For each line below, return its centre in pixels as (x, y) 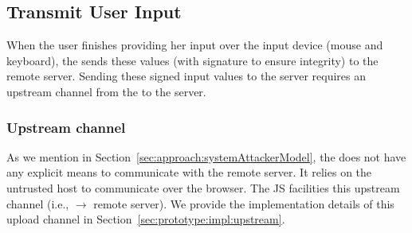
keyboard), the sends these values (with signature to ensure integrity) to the (192, 60)
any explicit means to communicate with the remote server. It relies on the (189, 172)
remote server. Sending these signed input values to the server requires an (186, 76)
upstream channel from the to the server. (106, 91)
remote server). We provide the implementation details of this (244, 203)
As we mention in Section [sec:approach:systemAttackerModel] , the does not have (206, 156)
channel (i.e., (38, 203)
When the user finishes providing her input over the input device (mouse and (195, 45)
